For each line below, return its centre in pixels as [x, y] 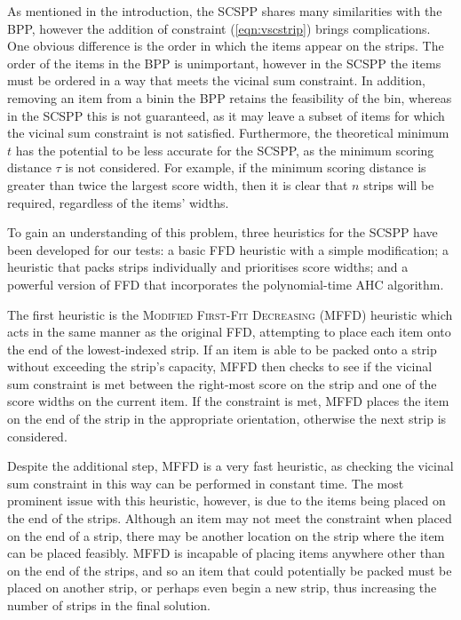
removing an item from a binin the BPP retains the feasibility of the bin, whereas [230, 97]
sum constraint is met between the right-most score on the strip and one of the [222, 383]
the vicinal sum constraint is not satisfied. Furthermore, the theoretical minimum [228, 133]
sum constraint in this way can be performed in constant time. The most [206, 483]
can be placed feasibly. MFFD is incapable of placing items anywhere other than [226, 553]
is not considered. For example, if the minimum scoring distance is [246, 167]
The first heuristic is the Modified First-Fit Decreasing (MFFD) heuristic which [230, 314]
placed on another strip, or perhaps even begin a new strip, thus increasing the [222, 588]
